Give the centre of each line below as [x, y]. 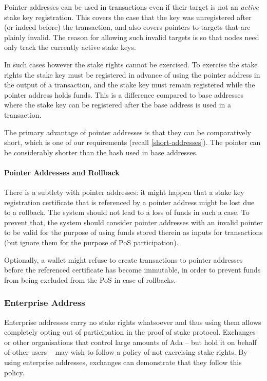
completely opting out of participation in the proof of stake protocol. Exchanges [130, 332]
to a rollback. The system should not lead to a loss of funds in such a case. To [127, 212]
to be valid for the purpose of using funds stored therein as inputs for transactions [133, 232]
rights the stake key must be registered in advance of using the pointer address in [132, 74]
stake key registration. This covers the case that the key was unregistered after [128, 17]
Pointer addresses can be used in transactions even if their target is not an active [131, 7]
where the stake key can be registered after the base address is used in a [118, 105]
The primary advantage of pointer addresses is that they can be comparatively [128, 132]
